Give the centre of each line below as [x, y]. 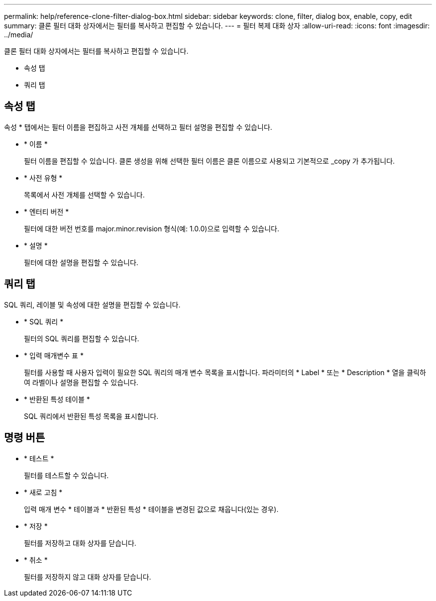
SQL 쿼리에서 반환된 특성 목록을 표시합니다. [91, 416]
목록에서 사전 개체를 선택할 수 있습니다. [84, 195]
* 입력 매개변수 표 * [54, 355]
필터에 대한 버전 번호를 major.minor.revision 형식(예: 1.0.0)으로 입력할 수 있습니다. [152, 228]
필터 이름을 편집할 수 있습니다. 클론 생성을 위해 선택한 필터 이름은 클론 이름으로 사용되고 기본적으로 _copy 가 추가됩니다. [210, 161]
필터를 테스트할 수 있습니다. [66, 475]
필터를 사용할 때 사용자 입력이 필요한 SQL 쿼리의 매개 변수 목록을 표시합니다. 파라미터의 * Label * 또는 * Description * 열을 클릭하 [225, 372]
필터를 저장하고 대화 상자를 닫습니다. [80, 543]
